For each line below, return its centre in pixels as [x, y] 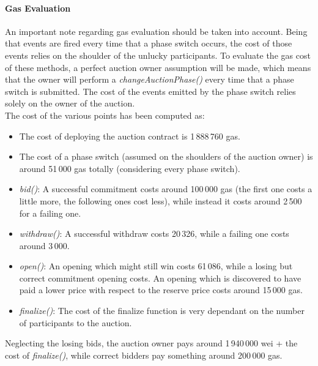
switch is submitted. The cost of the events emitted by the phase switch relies [150, 91]
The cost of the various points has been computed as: [105, 115]
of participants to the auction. [76, 322]
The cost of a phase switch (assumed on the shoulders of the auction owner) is [166, 156]
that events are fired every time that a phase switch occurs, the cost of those [149, 43]
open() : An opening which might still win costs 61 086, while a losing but [156, 266]
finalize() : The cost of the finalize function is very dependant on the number [162, 311]
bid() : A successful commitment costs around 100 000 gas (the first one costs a [166, 189]
